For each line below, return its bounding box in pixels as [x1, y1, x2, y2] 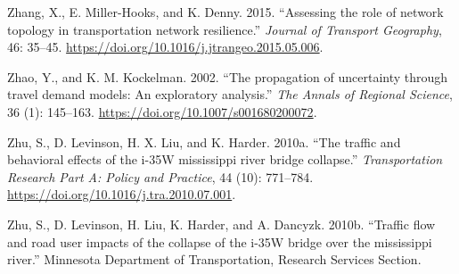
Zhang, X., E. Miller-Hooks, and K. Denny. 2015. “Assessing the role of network [7, 3, 444, 21]
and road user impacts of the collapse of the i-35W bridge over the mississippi [7, 232, 432, 251]
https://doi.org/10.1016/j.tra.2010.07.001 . [7, 185, 236, 203]
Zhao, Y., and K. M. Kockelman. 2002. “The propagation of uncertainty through [7, 67, 448, 86]
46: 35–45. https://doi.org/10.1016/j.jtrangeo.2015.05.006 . [7, 37, 324, 56]
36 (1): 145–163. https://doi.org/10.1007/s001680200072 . [7, 102, 317, 120]
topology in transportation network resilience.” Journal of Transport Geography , [7, 20, 442, 38]
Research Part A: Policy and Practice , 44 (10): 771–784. [7, 167, 314, 186]
